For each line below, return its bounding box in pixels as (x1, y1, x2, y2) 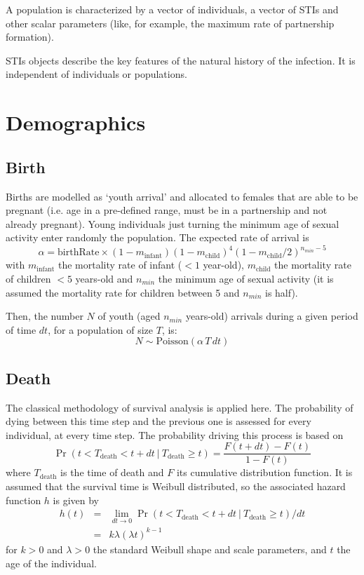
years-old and (75, 271, 133, 286)
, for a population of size (48, 322, 154, 337)
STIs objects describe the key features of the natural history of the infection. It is (6, 53, 356, 67)
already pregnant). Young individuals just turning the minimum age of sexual (6, 216, 339, 231)
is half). (264, 285, 298, 299)
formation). (6, 29, 54, 44)
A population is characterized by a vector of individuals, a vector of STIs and (6, 2, 339, 16)
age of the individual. (6, 555, 97, 570)
